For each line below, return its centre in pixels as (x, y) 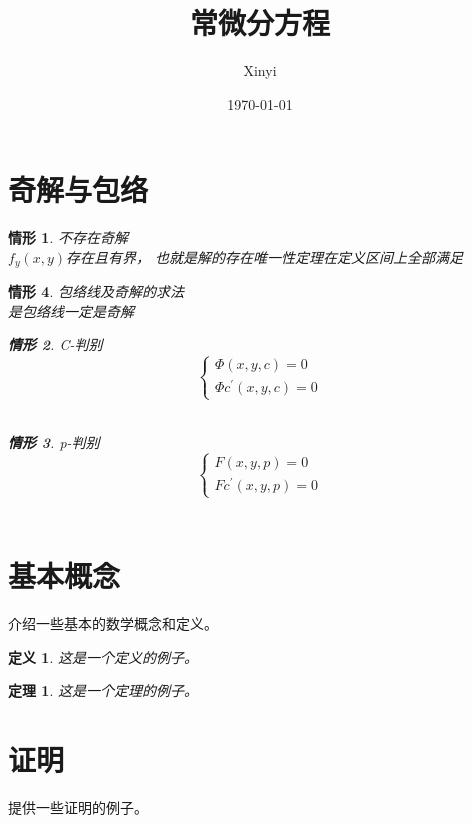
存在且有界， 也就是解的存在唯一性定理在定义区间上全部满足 (265, 256)
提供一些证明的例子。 (78, 807)
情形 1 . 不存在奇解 (68, 237)
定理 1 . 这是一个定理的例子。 (103, 690)
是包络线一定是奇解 (71, 310)
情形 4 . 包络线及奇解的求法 (96, 291)
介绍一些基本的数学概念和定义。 (113, 623)
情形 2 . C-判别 (55, 344)
